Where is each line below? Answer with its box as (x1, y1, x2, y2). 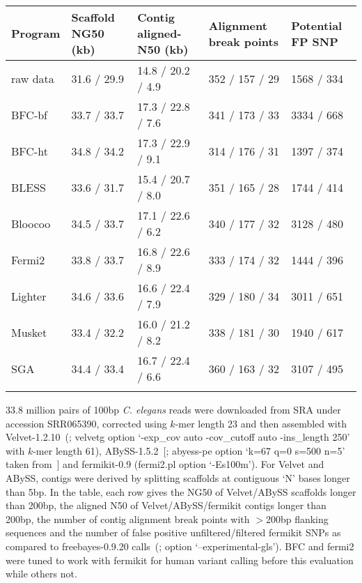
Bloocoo (11, 215, 51, 232)
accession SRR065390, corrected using (6, 416, 167, 430)
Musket (11, 324, 47, 340)
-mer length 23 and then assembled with (175, 416, 347, 430)
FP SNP (291, 33, 338, 50)
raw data (11, 70, 54, 86)
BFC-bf (11, 106, 48, 123)
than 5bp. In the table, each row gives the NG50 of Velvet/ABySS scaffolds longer (6, 484, 356, 499)
